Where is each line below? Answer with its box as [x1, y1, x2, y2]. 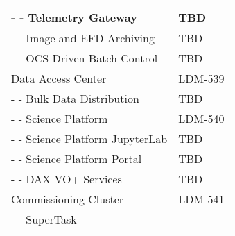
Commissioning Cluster [11, 191, 124, 207]
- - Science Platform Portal [11, 151, 142, 167]
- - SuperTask [11, 211, 77, 227]
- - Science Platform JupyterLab [11, 130, 168, 146]
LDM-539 [178, 70, 225, 86]
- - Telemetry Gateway [11, 9, 138, 25]
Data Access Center [11, 70, 107, 86]
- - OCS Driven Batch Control [11, 50, 158, 66]
